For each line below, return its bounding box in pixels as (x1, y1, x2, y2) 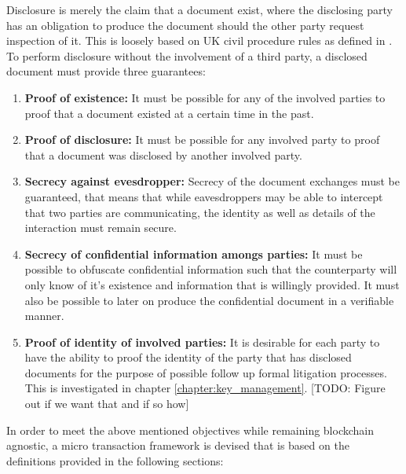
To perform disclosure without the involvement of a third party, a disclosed (6, 47, 368, 64)
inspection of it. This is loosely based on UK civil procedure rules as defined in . (6, 32, 393, 49)
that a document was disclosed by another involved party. (24, 146, 302, 163)
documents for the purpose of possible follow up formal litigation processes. (24, 364, 387, 380)
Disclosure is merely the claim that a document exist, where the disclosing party (6, 2, 393, 17)
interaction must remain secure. (24, 219, 177, 236)
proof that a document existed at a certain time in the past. (24, 105, 314, 121)
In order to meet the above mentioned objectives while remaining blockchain (6, 421, 375, 438)
